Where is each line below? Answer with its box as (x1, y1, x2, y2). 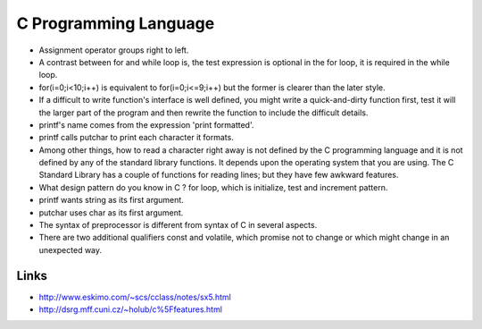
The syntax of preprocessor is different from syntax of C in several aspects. (38, 220, 318, 231)
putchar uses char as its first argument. (38, 207, 184, 218)
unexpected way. (38, 244, 103, 255)
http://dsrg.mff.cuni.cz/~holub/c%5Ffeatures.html (38, 304, 223, 315)
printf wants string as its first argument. (38, 195, 185, 206)
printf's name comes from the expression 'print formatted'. (38, 119, 254, 130)
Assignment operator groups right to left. (38, 45, 189, 55)
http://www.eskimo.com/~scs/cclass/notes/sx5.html (38, 291, 231, 302)
